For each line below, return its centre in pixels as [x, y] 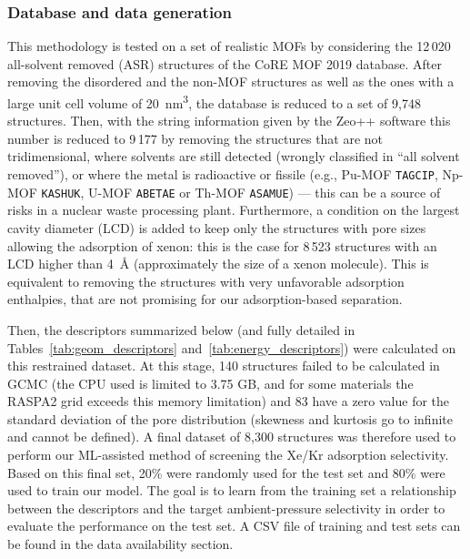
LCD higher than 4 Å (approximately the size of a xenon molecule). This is [218, 264]
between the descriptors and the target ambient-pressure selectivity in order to [226, 508]
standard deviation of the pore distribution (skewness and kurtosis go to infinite [230, 418]
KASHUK [61, 193]
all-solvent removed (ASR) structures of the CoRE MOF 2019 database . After [225, 63]
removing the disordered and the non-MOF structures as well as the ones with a [231, 81]
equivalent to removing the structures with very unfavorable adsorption [206, 281]
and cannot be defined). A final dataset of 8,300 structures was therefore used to [232, 437]
